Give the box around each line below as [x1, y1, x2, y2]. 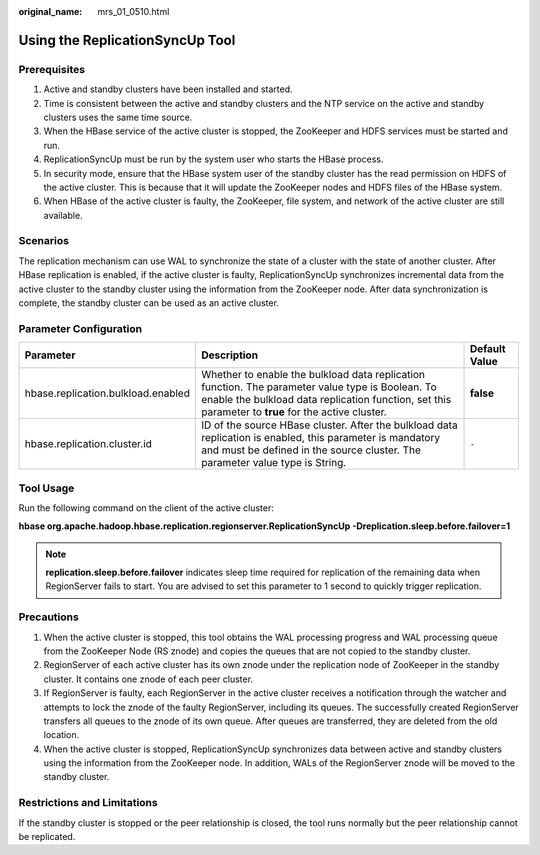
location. [43, 729, 80, 741]
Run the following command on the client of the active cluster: [18, 501, 275, 514]
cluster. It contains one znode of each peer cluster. [43, 673, 254, 685]
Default [470, 342, 506, 356]
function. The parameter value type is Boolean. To [201, 380, 437, 394]
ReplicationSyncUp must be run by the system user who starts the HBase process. [43, 153, 384, 165]
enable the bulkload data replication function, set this [201, 393, 452, 407]
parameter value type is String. [201, 456, 347, 470]
